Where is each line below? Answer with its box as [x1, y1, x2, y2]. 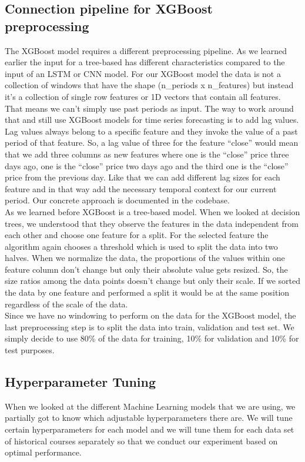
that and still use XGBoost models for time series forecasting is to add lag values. [5, 113, 299, 126]
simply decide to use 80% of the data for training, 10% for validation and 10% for [5, 332, 299, 344]
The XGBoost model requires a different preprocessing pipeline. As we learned [5, 44, 287, 56]
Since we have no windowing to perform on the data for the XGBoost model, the [5, 309, 296, 322]
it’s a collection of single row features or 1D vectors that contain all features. [5, 90, 281, 102]
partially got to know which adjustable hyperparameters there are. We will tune [5, 411, 293, 424]
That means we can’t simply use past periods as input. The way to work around [5, 102, 294, 114]
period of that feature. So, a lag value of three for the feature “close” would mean [5, 136, 299, 149]
